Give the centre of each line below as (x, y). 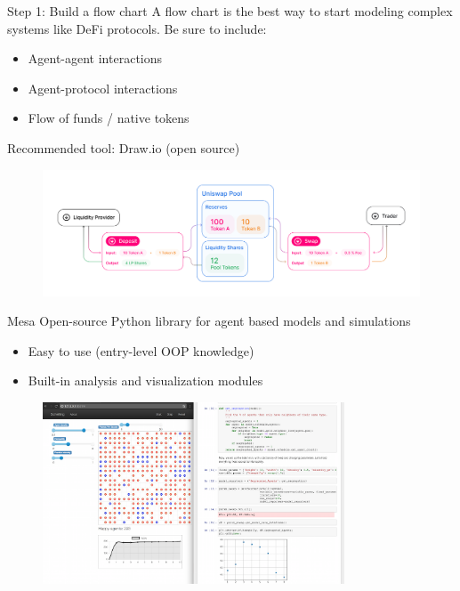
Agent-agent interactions (95, 58)
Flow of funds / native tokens (109, 118)
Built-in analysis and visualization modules (145, 381)
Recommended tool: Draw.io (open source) (124, 147)
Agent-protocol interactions (103, 88)
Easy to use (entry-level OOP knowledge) (141, 350)
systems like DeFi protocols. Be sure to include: (137, 28)
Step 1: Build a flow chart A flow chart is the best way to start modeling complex (230, 11)
